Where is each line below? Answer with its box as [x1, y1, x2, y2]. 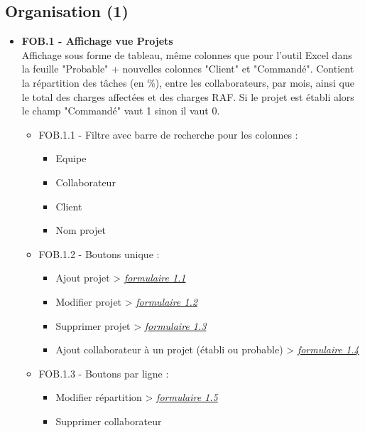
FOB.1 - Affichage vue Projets [21, 33, 173, 48]
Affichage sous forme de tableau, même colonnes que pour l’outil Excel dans [21, 47, 352, 62]
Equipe [55, 151, 87, 166]
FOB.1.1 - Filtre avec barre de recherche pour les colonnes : [38, 127, 298, 141]
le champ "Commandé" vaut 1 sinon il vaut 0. [21, 103, 220, 118]
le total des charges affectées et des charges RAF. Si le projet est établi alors [21, 89, 354, 104]
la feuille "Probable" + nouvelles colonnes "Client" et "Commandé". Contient [21, 61, 354, 76]
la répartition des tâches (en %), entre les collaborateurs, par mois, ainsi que [21, 75, 354, 90]
